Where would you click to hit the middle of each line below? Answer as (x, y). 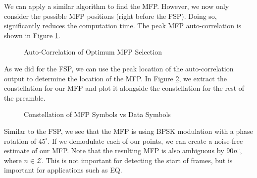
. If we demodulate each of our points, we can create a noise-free (145, 141)
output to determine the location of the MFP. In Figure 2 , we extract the (115, 78)
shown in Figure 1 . (32, 35)
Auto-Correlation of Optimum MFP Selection (93, 52)
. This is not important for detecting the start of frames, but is (137, 160)
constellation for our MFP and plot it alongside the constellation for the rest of (124, 88)
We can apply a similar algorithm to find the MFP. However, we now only (117, 6)
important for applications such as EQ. (63, 170)
